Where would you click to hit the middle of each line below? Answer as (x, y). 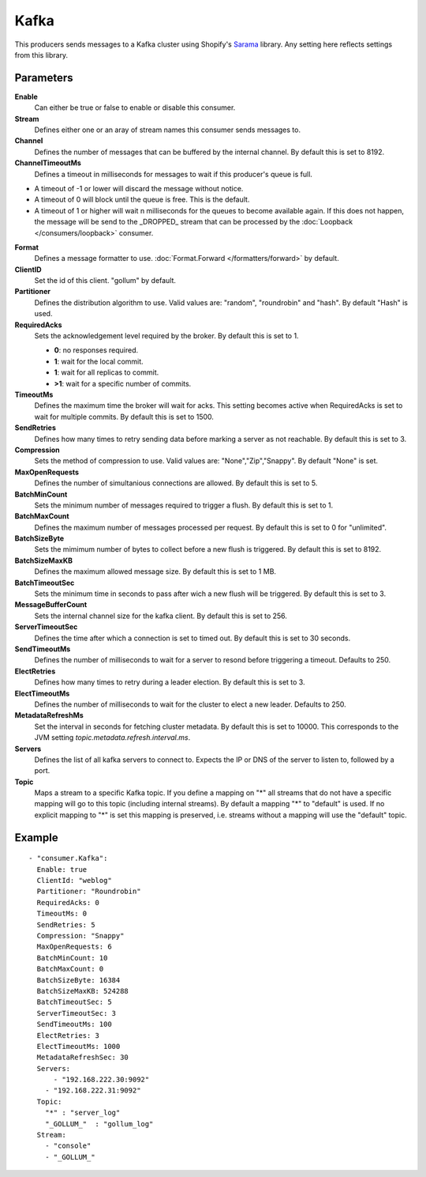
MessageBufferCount (51, 605)
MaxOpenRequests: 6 (74, 947)
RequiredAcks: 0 (68, 902)
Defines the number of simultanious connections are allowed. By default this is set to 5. (176, 483)
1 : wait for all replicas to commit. (106, 372)
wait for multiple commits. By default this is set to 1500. (124, 417)
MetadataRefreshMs (49, 715)
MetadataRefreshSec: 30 (83, 1058)
